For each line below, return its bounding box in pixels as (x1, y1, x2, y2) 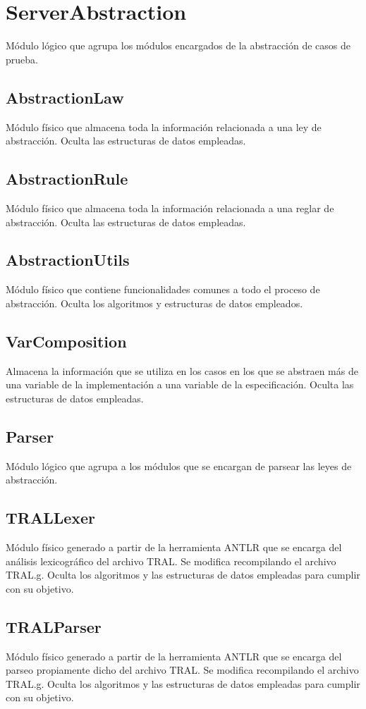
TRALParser (6, 615, 102, 637)
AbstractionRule (6, 168, 128, 190)
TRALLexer (6, 507, 96, 529)
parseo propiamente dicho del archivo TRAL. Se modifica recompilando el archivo (6, 662, 359, 677)
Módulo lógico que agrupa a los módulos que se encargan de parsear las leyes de (6, 458, 352, 473)
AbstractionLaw (6, 86, 124, 108)
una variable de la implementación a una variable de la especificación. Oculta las (6, 377, 354, 392)
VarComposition (6, 330, 127, 352)
